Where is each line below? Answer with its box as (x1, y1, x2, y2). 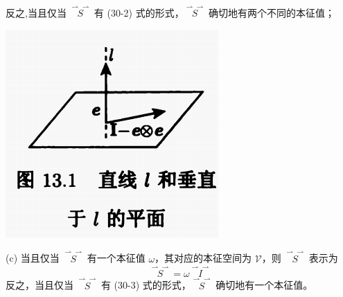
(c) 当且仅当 (6, 251, 60, 265)
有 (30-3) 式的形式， (100, 278, 191, 292)
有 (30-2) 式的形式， (94, 6, 184, 20)
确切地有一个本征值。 (216, 278, 313, 292)
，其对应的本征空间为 (155, 251, 252, 265)
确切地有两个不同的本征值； (209, 6, 335, 20)
